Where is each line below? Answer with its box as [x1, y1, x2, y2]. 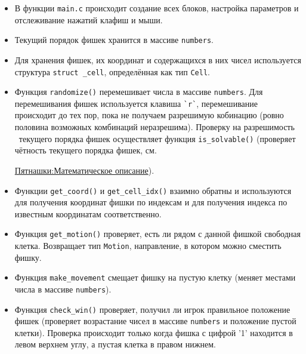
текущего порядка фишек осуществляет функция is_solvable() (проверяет [18, 132, 296, 144]
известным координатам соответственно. [14, 207, 162, 220]
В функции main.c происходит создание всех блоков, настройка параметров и [14, 2, 299, 14]
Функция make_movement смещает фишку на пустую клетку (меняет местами [14, 271, 296, 284]
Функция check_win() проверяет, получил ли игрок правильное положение [14, 303, 290, 315]
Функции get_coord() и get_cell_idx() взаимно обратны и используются [14, 184, 292, 196]
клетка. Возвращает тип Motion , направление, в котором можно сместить [14, 239, 282, 251]
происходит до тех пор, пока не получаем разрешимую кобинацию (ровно [14, 109, 284, 121]
